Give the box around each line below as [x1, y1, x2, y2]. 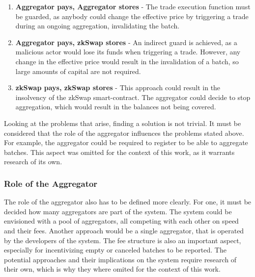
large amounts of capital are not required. [15, 66, 141, 76]
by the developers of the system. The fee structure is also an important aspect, [4, 235, 241, 245]
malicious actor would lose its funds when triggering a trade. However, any [15, 47, 241, 57]
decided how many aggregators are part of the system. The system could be [4, 206, 232, 216]
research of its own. [4, 156, 62, 167]
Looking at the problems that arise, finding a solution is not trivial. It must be [4, 118, 241, 128]
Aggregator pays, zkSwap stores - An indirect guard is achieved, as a [15, 37, 237, 47]
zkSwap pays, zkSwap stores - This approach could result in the [15, 82, 221, 93]
